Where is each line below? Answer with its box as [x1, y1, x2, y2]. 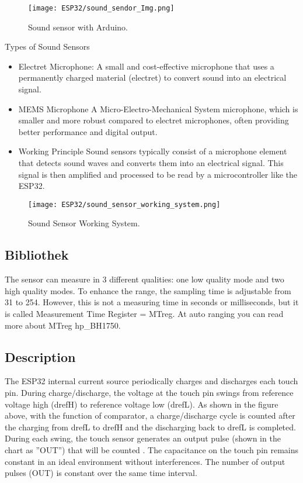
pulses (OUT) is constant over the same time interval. [5, 467, 197, 479]
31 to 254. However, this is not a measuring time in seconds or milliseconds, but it [5, 296, 299, 308]
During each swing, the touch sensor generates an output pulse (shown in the [5, 432, 281, 444]
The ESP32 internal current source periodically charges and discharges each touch [5, 375, 298, 387]
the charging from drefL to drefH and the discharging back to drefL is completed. [5, 420, 296, 433]
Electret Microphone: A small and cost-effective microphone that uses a [18, 60, 274, 72]
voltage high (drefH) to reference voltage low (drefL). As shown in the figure [5, 398, 278, 410]
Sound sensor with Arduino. [28, 20, 128, 33]
